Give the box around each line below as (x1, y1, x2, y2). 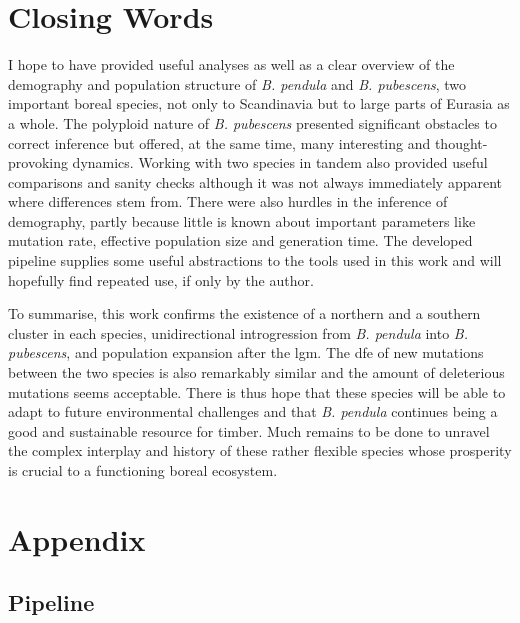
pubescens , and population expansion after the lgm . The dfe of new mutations (8, 342, 484, 363)
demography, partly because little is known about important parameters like (8, 210, 476, 231)
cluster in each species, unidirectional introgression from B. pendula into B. (8, 322, 469, 343)
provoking (8, 152, 68, 173)
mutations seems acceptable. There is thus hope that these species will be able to (8, 381, 506, 402)
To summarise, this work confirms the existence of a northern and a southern (8, 303, 481, 324)
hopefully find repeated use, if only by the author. (8, 269, 314, 290)
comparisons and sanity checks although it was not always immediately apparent (8, 171, 503, 192)
